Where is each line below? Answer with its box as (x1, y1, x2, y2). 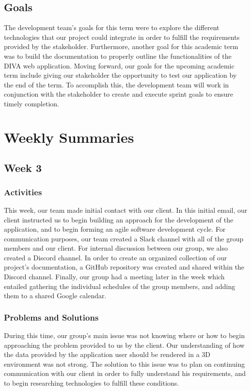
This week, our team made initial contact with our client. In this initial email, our (4, 204, 248, 215)
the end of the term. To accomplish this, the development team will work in (4, 79, 229, 89)
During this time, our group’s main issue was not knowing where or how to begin (4, 330, 245, 340)
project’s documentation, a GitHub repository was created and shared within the (4, 262, 245, 272)
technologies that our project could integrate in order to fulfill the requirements (4, 32, 240, 42)
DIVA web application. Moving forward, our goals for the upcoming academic (4, 60, 235, 70)
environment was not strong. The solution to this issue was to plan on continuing (4, 358, 245, 369)
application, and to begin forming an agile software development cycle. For (4, 224, 226, 234)
